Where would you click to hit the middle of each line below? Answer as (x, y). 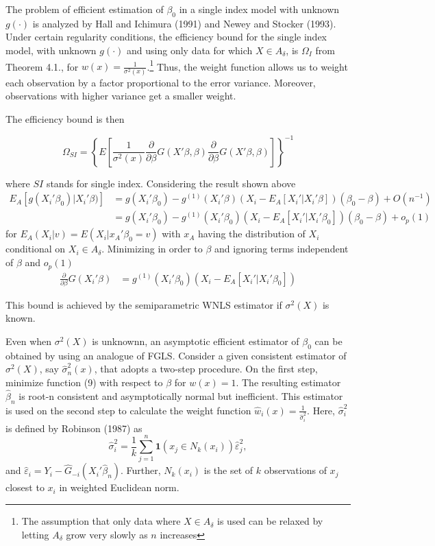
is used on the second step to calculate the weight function (128, 410)
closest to (25, 487)
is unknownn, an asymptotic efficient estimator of (196, 341)
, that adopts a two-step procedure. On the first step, (206, 369)
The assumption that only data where (101, 521)
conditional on (36, 249)
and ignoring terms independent (282, 249)
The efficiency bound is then (65, 118)
